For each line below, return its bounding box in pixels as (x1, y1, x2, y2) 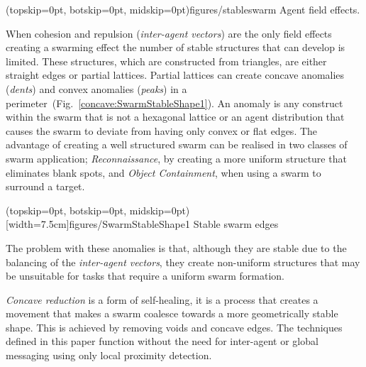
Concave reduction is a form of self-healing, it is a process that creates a (6, 292, 318, 307)
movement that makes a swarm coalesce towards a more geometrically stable (6, 306, 338, 321)
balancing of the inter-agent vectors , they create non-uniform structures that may (6, 254, 360, 269)
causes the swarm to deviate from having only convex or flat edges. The (6, 123, 318, 138)
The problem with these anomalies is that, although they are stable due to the (6, 240, 347, 255)
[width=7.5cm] (6, 217, 70, 231)
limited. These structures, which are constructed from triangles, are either (6, 53, 327, 68)
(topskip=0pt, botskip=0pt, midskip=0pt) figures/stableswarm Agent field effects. (6, 2, 360, 16)
